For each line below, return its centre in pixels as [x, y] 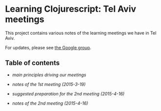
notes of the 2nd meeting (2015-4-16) [50, 103]
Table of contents [32, 63]
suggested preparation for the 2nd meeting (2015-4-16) [68, 93]
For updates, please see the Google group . [48, 47]
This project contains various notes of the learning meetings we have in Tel [81, 33]
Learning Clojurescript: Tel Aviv [71, 9]
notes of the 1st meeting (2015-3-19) [49, 84]
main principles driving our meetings [49, 75]
